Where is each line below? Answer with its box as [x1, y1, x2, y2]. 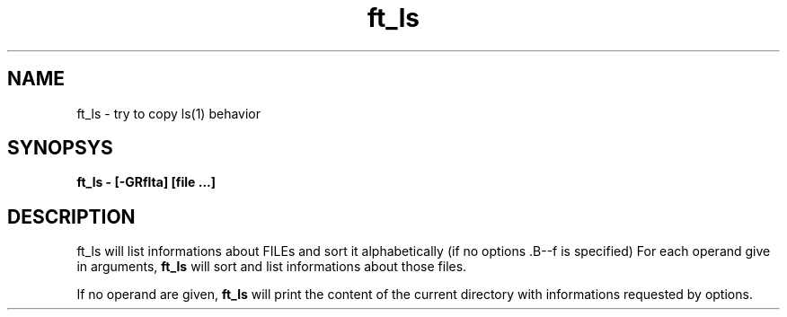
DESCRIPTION [7, 205, 136, 228]
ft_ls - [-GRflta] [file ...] [76, 174, 217, 190]
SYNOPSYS [7, 136, 113, 160]
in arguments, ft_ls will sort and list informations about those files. [76, 259, 467, 275]
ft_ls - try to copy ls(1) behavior [76, 105, 261, 121]
